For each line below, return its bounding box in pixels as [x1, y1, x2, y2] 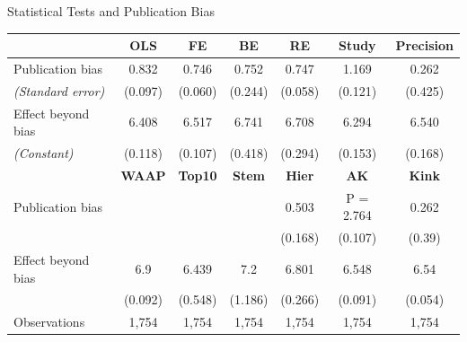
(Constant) [13, 144, 74, 162]
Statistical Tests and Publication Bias [7, 2, 215, 20]
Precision [395, 36, 454, 55]
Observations [13, 312, 85, 331]
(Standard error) [13, 81, 105, 100]
